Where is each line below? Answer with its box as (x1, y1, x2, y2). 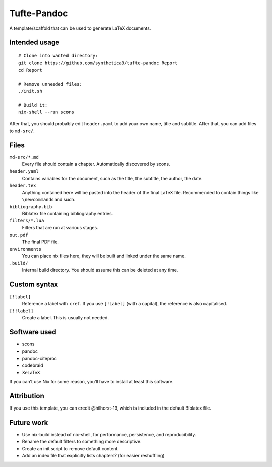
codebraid (22, 362, 43, 368)
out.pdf (9, 232, 29, 238)
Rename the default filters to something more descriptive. (22, 439, 142, 445)
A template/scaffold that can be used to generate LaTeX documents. (9, 25, 151, 31)
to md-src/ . (9, 128, 35, 134)
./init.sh (18, 88, 42, 94)
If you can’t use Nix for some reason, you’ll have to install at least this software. (9, 378, 174, 384)
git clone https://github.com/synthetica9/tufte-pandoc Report (18, 60, 178, 66)
